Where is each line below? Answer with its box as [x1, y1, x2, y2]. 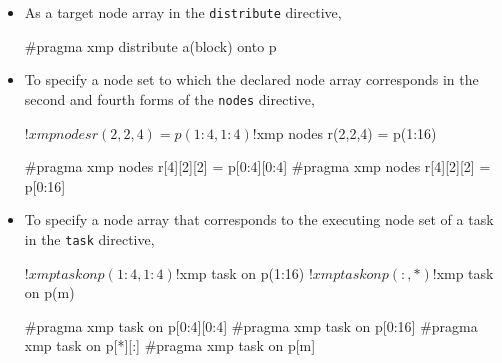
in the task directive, [24, 228, 155, 249]
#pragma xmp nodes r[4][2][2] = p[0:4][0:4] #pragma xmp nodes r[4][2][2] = [24, 156, 491, 177]
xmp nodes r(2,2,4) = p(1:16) [256, 122, 437, 143]
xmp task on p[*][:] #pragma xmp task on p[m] [24, 335, 316, 356]
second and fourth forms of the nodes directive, [24, 88, 315, 109]
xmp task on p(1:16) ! [179, 262, 313, 283]
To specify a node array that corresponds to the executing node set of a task [24, 209, 494, 230]
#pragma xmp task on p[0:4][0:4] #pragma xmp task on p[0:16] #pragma [24, 315, 478, 336]
